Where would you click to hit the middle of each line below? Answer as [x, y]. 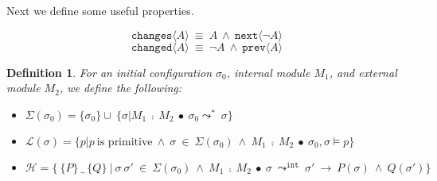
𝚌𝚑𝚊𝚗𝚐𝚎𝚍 [152, 47]
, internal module [268, 72]
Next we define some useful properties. [100, 10]
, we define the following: [121, 88]
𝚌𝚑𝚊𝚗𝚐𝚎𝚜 [152, 35]
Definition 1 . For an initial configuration [109, 72]
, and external [363, 72]
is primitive [125, 142]
